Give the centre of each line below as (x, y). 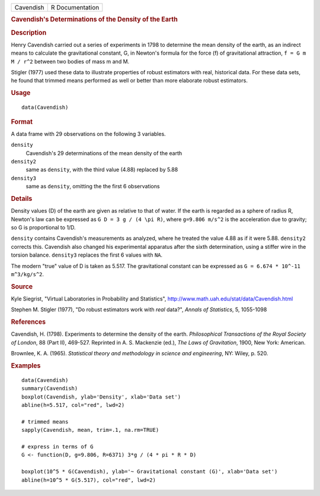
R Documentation (75, 7)
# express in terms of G (57, 446)
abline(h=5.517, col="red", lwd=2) (73, 405)
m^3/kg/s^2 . (28, 274)
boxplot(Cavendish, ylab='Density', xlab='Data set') (101, 397)
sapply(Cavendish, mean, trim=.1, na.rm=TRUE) (90, 430)
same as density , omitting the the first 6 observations (93, 187)
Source (22, 286)
